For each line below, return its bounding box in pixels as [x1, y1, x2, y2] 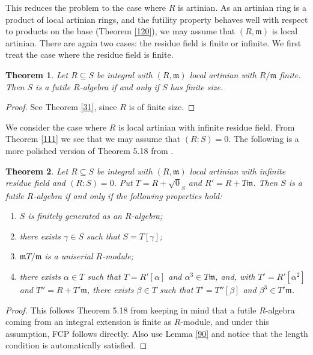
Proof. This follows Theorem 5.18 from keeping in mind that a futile [5, 303, 257, 316]
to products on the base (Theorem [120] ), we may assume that [5, 25, 236, 37]
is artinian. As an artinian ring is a [178, 1, 306, 13]
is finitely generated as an [28, 209, 122, 222]
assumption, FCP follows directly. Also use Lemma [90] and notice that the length [5, 327, 308, 339]
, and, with [215, 270, 255, 283]
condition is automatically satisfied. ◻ [5, 339, 147, 351]
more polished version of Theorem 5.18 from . [5, 144, 174, 156]
